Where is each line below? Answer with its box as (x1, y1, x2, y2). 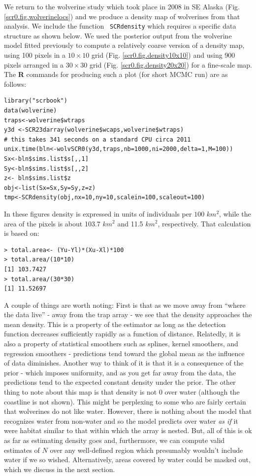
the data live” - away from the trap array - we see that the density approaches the (4, 309, 252, 320)
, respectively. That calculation (158, 218, 251, 228)
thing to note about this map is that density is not (4, 387, 157, 397)
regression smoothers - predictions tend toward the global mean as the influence (4, 348, 245, 358)
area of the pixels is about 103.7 (4, 218, 100, 228)
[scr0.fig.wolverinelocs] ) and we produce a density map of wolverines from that (4, 11, 240, 21)
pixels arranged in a (4, 59, 64, 70)
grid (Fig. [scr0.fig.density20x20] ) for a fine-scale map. (90, 59, 252, 70)
